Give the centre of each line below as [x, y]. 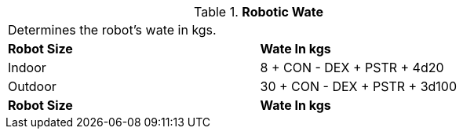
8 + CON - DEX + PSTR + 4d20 [352, 67]
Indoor [27, 67]
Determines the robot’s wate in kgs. [112, 30]
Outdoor [32, 86]
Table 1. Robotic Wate [259, 12]
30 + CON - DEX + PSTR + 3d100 [359, 86]
